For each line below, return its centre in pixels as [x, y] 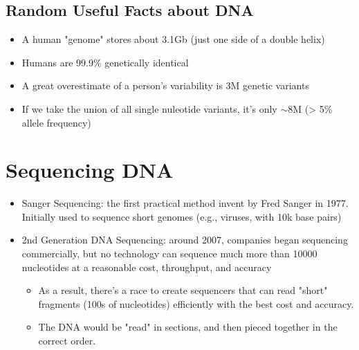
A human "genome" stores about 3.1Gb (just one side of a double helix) [173, 39]
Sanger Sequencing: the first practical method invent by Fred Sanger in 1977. [185, 203]
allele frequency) [56, 122]
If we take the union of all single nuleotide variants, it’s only [149, 108]
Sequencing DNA [90, 170]
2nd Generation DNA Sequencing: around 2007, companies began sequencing [185, 240]
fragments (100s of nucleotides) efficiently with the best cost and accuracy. [196, 303]
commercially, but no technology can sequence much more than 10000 [169, 254]
